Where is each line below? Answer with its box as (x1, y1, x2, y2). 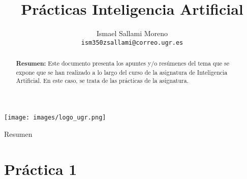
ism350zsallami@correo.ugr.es (81, 39, 183, 46)
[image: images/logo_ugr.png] (4, 114, 106, 122)
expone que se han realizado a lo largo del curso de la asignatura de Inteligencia (16, 68, 228, 76)
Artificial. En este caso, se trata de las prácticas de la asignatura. (16, 76, 189, 85)
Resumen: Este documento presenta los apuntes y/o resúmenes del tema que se (16, 59, 230, 68)
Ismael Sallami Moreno (96, 28, 168, 39)
